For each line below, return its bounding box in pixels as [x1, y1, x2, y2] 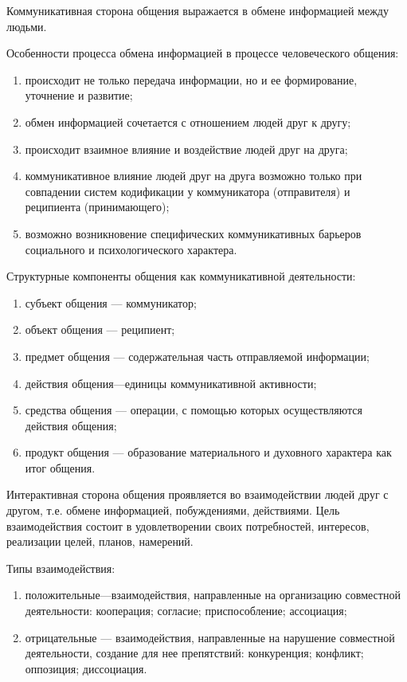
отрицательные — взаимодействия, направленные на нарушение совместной [25, 629, 395, 645]
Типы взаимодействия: [6, 559, 115, 576]
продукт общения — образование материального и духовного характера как [25, 444, 392, 461]
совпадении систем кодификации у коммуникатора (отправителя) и [25, 182, 350, 199]
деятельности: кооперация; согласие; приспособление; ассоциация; [25, 602, 347, 619]
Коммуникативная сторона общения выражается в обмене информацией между [6, 2, 389, 18]
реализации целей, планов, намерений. [6, 533, 194, 550]
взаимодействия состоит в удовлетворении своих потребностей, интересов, [6, 517, 370, 534]
